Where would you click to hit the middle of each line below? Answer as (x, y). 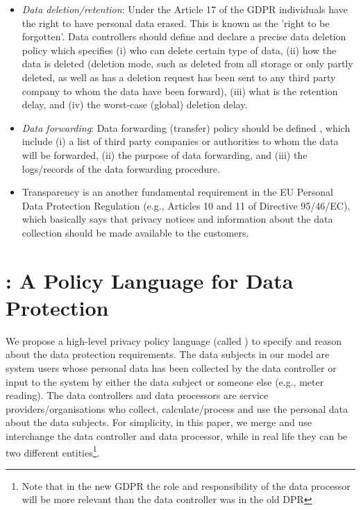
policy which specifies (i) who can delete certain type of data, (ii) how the (179, 50)
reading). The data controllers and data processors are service (137, 395)
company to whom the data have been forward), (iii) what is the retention (180, 91)
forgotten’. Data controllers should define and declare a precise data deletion (184, 36)
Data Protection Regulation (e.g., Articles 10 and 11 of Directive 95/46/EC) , (186, 205)
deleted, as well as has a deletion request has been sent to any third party (179, 77)
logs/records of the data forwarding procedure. (121, 168)
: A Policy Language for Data (150, 280)
